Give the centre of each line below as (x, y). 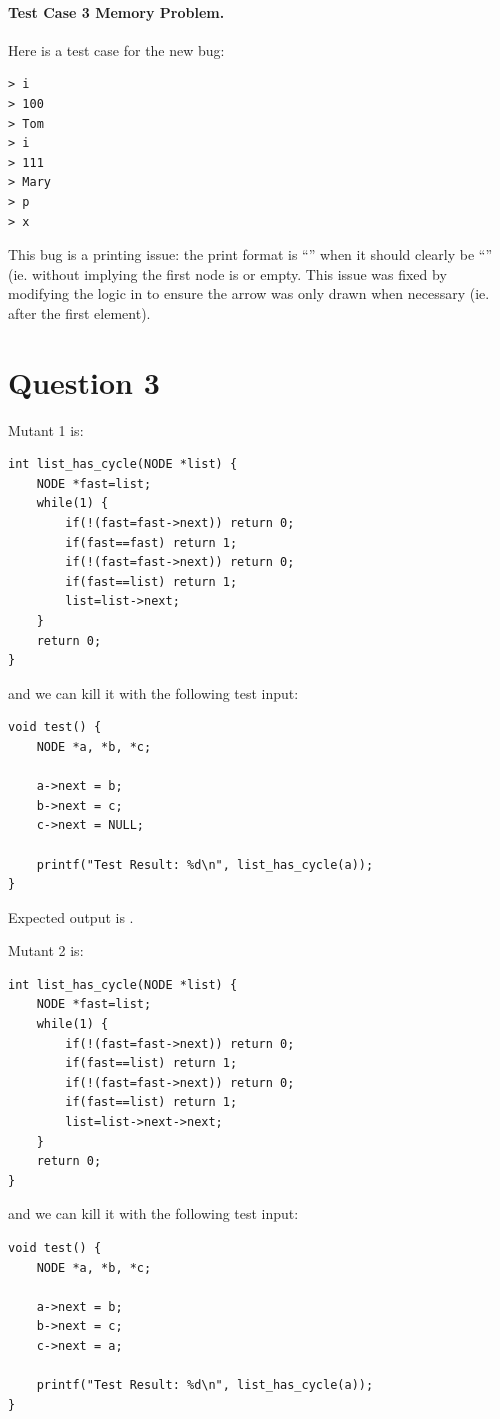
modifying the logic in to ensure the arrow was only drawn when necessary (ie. (249, 293)
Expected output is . (71, 916)
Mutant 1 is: (46, 429)
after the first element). (79, 312)
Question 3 (84, 381)
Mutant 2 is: (46, 950)
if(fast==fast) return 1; (151, 542)
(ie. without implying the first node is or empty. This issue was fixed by (227, 273)
